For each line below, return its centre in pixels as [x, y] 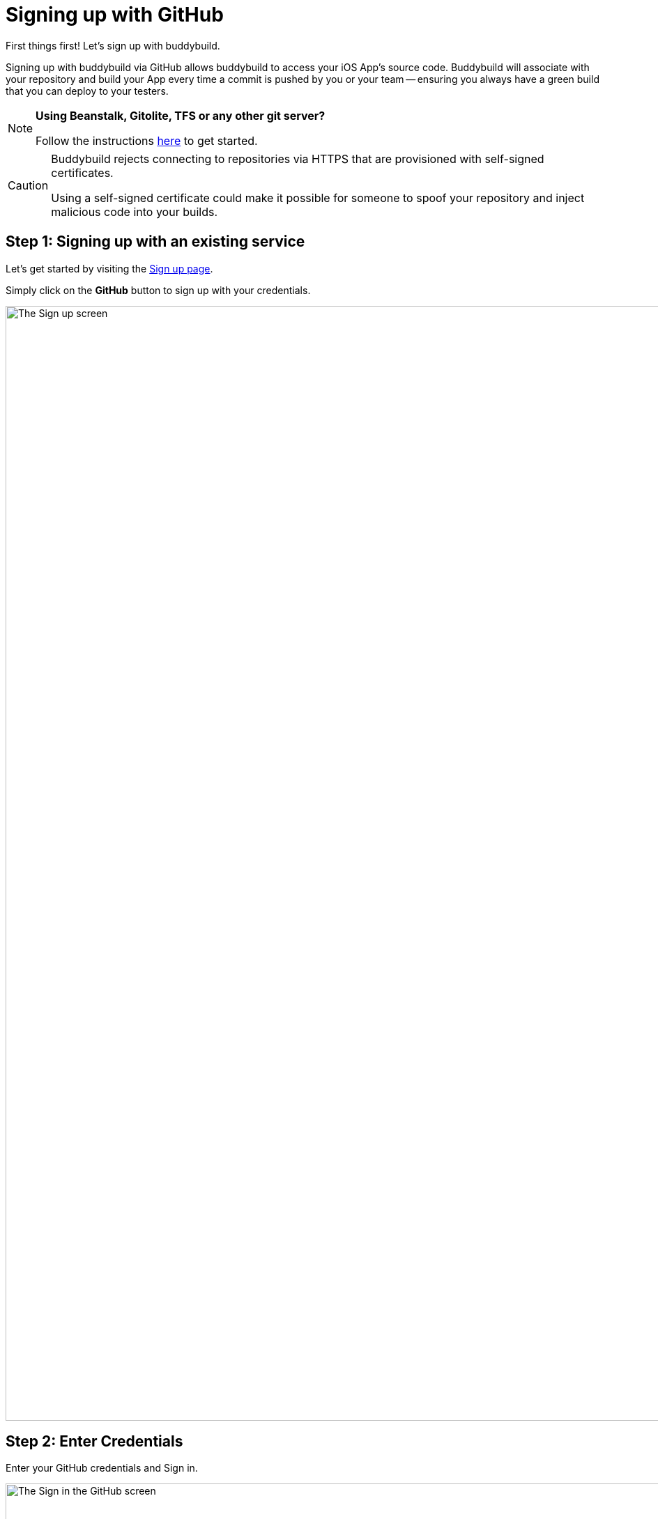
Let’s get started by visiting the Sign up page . [109, 268]
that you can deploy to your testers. [87, 91]
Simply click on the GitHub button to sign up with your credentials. [158, 290]
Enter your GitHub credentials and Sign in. [102, 1468]
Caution [28, 185]
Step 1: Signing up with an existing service [155, 242]
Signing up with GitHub [115, 15]
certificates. [82, 172]
